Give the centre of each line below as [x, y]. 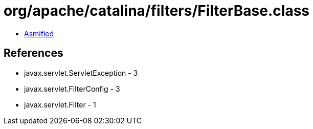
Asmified [39, 33]
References [33, 53]
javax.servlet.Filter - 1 [60, 104]
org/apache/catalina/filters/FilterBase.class [156, 11]
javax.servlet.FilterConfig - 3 [72, 89]
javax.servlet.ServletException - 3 [81, 73]
